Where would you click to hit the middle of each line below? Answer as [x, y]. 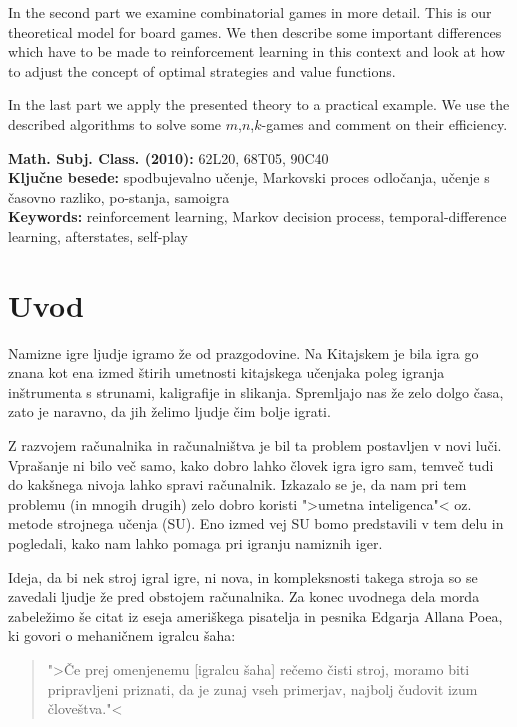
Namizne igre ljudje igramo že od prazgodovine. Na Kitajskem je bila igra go [243, 352]
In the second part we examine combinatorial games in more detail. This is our [250, 12]
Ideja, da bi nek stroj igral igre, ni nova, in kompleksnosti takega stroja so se [243, 576]
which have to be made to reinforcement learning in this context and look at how [257, 51]
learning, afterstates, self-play [98, 235]
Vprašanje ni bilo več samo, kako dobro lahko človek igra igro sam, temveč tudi [251, 464]
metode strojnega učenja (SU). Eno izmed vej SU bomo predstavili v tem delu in [256, 523]
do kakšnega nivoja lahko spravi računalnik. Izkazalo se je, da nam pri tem [237, 484]
